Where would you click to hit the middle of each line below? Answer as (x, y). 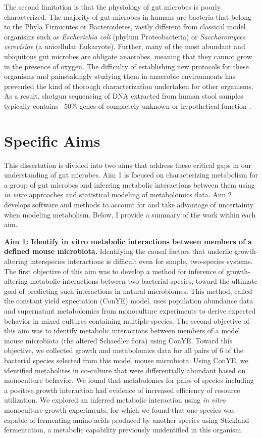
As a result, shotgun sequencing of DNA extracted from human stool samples (124, 96)
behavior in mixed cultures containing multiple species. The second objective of (127, 320)
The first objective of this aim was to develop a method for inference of (114, 271)
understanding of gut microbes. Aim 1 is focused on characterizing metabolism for (131, 175)
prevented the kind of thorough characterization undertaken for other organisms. (129, 86)
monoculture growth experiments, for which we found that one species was (119, 409)
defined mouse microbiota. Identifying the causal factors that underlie (118, 251)
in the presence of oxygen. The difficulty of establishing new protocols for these (126, 66)
